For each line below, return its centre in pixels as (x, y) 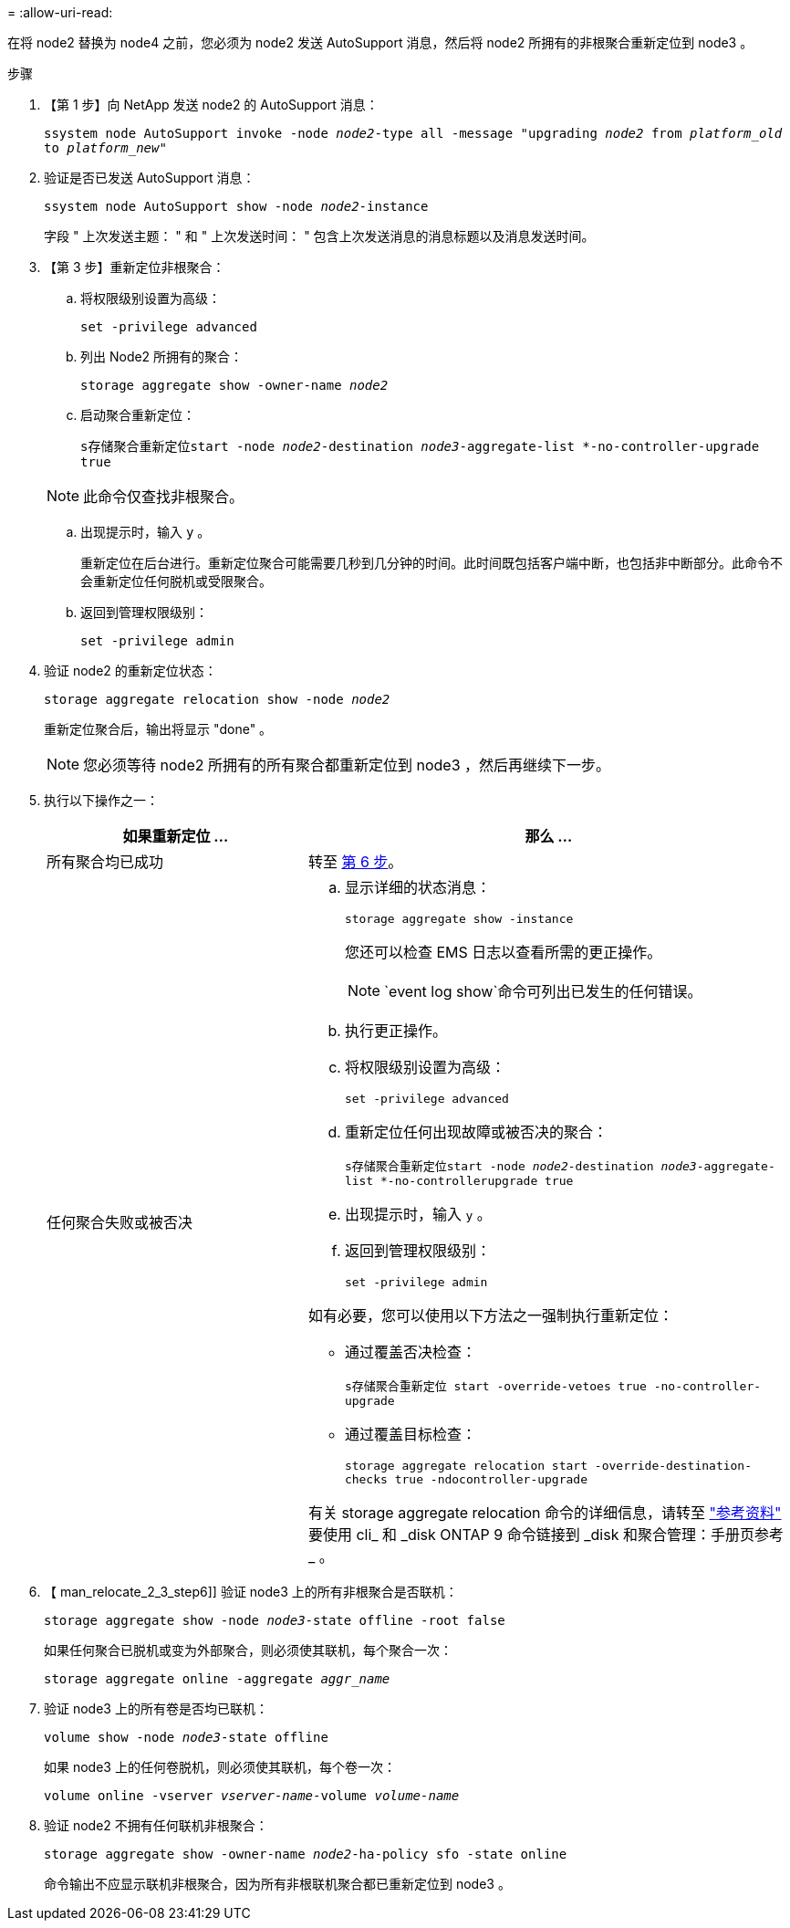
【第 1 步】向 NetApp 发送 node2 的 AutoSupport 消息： (211, 105)
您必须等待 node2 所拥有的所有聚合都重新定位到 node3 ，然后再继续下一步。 (347, 765)
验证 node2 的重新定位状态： (130, 671)
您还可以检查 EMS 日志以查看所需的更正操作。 (503, 952)
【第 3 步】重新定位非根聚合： (135, 267)
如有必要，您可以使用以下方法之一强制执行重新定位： (490, 1315)
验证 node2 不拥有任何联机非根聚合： (156, 1825)
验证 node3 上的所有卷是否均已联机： (156, 1708)
